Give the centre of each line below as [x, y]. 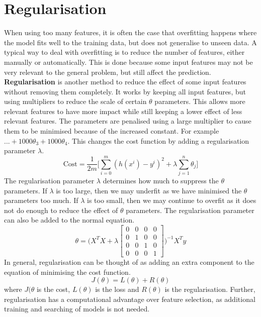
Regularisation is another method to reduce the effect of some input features [125, 82]
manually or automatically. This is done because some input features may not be [128, 62]
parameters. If [26, 190]
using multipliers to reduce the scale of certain [75, 101]
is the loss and [117, 289]
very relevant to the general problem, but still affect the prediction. [108, 72]
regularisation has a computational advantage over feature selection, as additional [130, 299]
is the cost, [53, 289]
